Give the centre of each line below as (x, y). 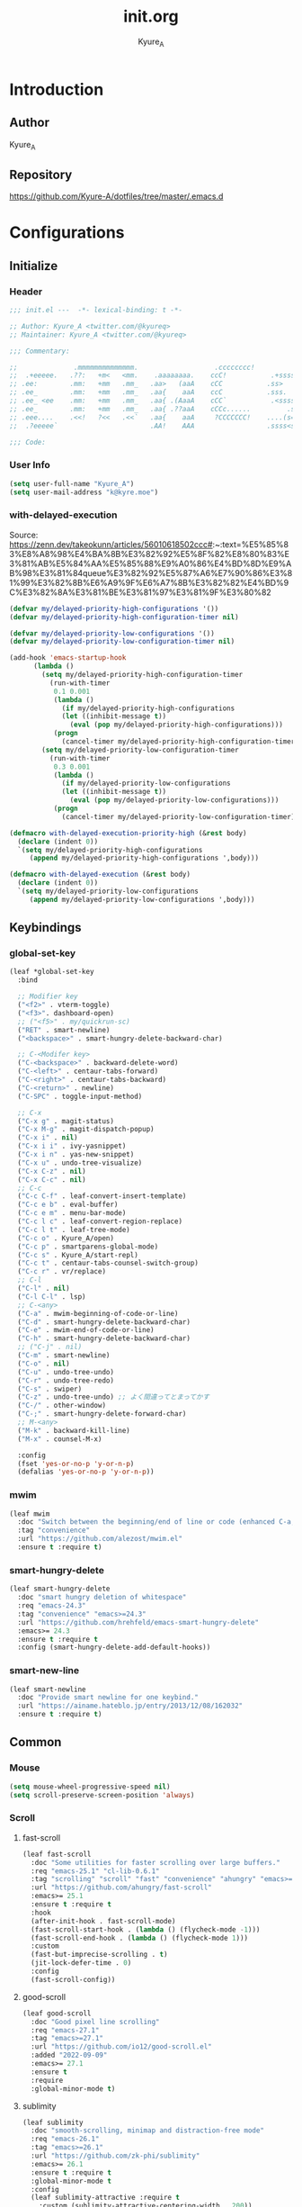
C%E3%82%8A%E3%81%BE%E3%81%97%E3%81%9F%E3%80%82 (140, 592)
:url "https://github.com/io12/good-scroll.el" (122, 2047)
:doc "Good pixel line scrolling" (95, 2022)
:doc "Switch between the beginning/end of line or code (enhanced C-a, (156, 1522)
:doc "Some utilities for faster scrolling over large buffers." (155, 1862)
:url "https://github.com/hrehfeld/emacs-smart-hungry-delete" (138, 1622)
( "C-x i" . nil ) (48, 1138)
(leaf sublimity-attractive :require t (106, 2198)
